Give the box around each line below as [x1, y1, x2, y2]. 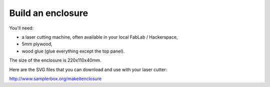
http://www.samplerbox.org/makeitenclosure [9, 75, 102, 81]
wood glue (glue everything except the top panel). [21, 48, 125, 54]
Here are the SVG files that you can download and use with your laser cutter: [9, 66, 167, 72]
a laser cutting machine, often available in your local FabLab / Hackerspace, [21, 34, 178, 40]
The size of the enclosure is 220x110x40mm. [9, 57, 101, 63]
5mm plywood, [21, 41, 52, 47]
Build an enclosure [9, 7, 88, 18]
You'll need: [9, 25, 34, 31]
